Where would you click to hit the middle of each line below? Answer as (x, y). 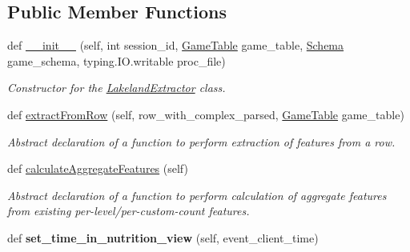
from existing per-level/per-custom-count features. (129, 211)
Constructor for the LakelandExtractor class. (117, 88)
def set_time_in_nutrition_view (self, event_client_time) (163, 237)
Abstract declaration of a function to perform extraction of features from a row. (201, 141)
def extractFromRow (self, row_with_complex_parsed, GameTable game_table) (206, 114)
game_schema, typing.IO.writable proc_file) (117, 60)
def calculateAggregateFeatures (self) (98, 168)
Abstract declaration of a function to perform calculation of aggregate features (197, 195)
